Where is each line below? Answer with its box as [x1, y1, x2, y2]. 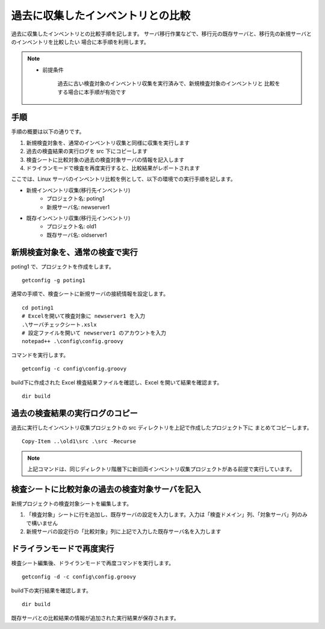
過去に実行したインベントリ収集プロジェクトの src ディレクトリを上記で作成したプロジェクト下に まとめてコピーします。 [11, 424, 312, 431]
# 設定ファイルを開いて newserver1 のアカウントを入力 [22, 329, 167, 336]
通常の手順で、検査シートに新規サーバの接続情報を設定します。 [11, 290, 169, 297]
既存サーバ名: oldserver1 [46, 231, 107, 238]
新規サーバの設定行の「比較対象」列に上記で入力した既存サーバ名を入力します [26, 528, 221, 535]
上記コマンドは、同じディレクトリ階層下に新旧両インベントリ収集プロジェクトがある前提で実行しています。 [27, 465, 296, 473]
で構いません [26, 519, 58, 527]
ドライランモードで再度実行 [11, 544, 114, 554]
